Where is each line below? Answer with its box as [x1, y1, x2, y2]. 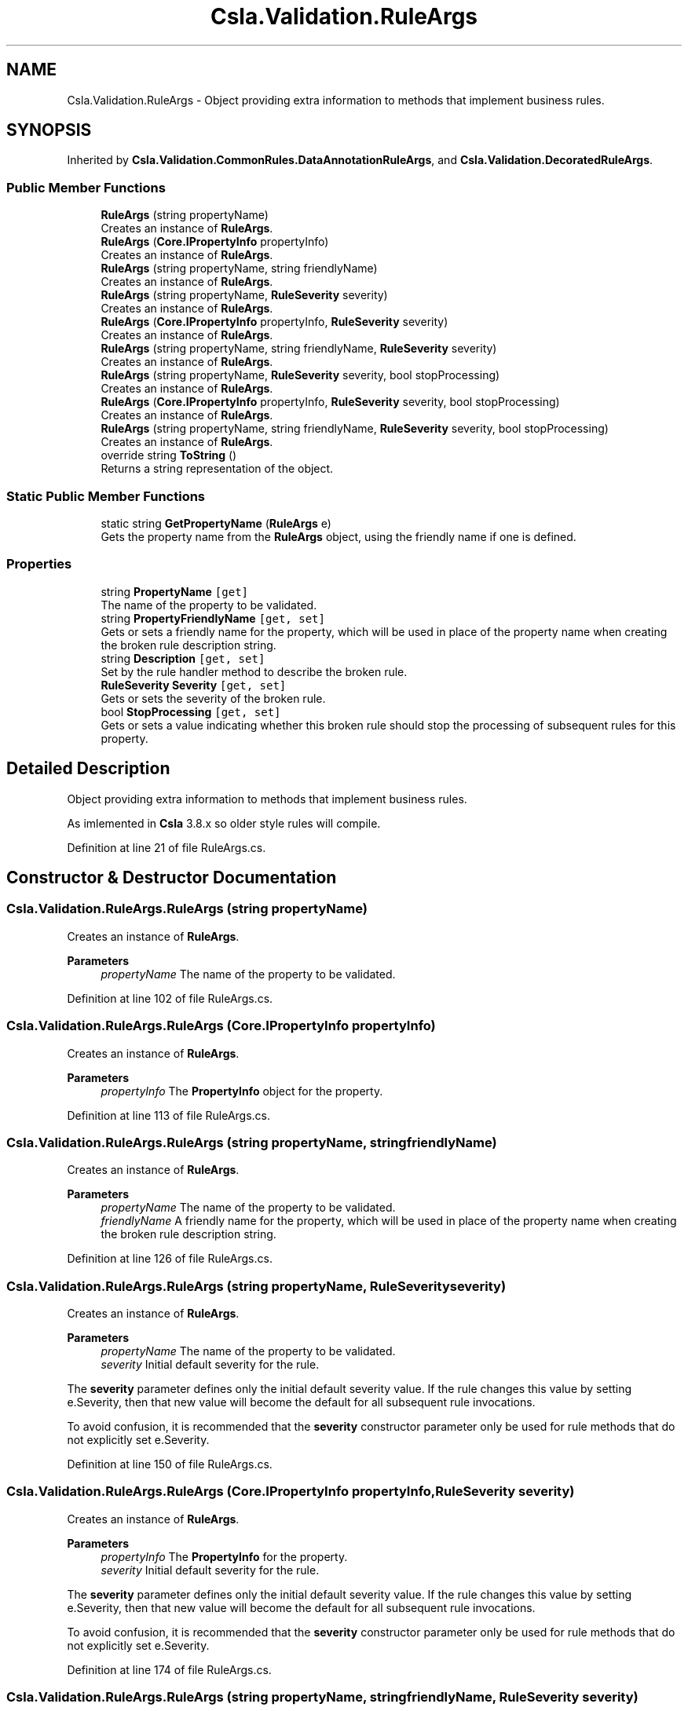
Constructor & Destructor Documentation [6, 867, 337, 887]
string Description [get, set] [101, 651, 265, 665]
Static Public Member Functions [6, 488, 206, 504]
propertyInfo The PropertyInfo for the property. [101, 1549, 348, 1563]
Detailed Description [6, 759, 170, 779]
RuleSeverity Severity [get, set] [101, 678, 287, 692]
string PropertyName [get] [101, 584, 249, 598]
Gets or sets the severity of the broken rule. [101, 691, 326, 705]
